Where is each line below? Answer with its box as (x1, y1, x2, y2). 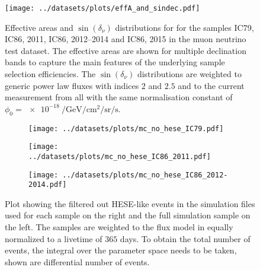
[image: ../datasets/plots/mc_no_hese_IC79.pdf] (28, 124, 224, 133)
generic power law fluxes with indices (5, 79, 139, 91)
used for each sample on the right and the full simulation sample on (5, 209, 251, 221)
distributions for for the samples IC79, (115, 21, 254, 33)
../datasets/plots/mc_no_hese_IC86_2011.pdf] (28, 152, 211, 161)
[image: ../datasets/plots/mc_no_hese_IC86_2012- (28, 170, 228, 179)
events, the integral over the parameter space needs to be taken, (5, 244, 237, 256)
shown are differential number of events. (5, 255, 150, 268)
